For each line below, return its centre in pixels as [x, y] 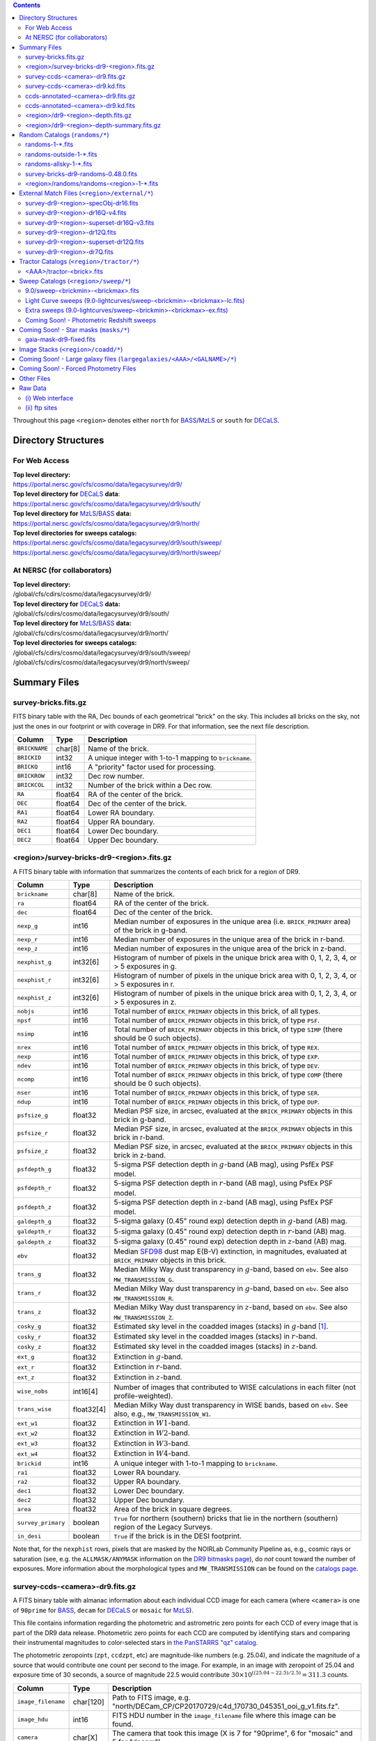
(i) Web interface [49, 398]
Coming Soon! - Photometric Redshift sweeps [91, 320]
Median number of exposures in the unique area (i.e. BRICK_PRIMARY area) [232, 921]
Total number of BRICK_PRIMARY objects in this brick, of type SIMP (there [228, 1029]
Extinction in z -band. [148, 1377]
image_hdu [33, 1719]
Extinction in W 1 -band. [152, 1423]
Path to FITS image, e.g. [151, 1697]
